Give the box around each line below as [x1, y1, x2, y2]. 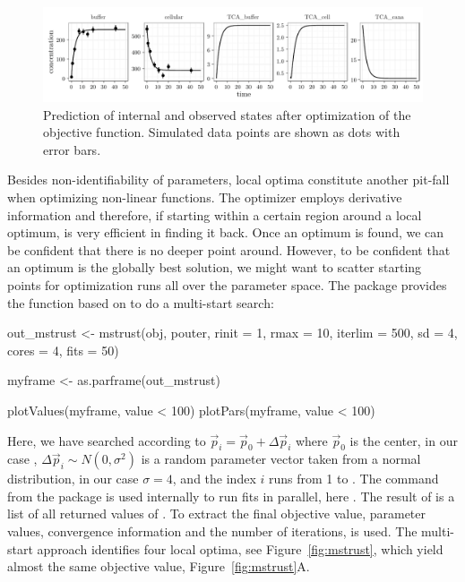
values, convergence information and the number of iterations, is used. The [7, 522, 418, 541]
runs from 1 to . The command [268, 469, 439, 488]
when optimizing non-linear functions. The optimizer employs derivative [7, 187, 402, 206]
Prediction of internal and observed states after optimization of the [43, 105, 411, 124]
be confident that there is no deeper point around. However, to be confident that [7, 240, 451, 259]
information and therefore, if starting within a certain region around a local [7, 205, 422, 224]
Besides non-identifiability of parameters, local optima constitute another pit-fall [7, 170, 450, 189]
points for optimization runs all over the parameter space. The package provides [7, 275, 447, 294]
